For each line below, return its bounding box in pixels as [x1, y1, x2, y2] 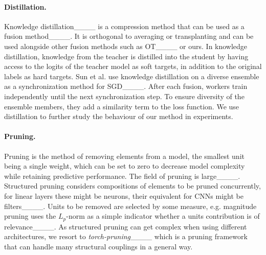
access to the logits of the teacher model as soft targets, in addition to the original [4, 61, 262, 72]
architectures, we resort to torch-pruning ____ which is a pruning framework [4, 231, 248, 242]
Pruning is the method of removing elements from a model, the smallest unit [4, 150, 245, 161]
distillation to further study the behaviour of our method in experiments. [4, 111, 233, 122]
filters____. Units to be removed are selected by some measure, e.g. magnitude [4, 200, 257, 211]
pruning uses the [4, 211, 56, 221]
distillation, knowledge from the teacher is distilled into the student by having [4, 51, 249, 61]
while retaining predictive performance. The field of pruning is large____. [4, 170, 240, 181]
